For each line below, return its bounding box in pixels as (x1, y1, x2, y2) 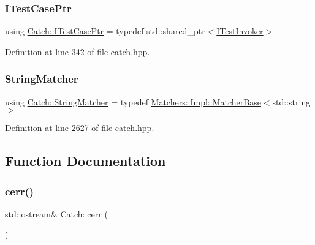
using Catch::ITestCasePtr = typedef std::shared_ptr (5, 24, 205, 37)
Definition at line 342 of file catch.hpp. (5, 45, 150, 58)
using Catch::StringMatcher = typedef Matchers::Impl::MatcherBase (5, 95, 261, 108)
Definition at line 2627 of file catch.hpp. (5, 121, 154, 134)
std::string (272, 95, 311, 108)
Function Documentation (5, 151, 166, 170)
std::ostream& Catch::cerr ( (5, 207, 108, 220)
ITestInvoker (216, 24, 264, 37)
